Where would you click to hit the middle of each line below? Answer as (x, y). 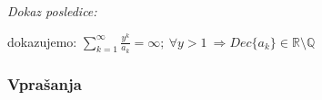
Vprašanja (45, 83)
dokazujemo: (42, 41)
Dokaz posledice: (52, 11)
